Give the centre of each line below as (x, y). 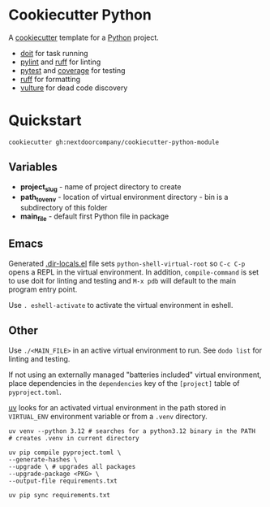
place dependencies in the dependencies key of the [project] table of (124, 383)
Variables (33, 167)
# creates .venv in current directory (74, 438)
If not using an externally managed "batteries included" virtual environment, (135, 375)
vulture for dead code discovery (74, 88)
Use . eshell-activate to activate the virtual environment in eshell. (121, 305)
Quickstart (45, 121)
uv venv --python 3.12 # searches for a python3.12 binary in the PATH (132, 431)
